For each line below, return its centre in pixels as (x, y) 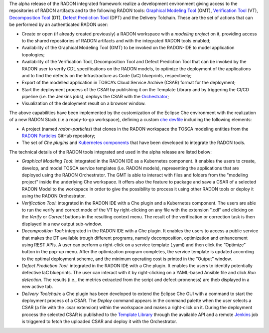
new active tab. (37, 287)
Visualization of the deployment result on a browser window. (84, 103)
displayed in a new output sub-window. (62, 224)
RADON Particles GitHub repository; (59, 136)
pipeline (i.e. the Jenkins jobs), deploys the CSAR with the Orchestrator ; (95, 97)
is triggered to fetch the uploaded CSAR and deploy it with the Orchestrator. (99, 322)
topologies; (33, 54)
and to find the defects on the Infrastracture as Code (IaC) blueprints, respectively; (107, 75)
